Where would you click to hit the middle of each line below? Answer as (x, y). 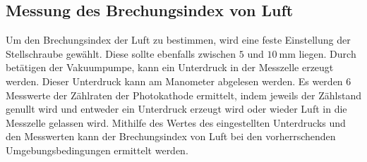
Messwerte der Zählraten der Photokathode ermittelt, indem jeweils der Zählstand (183, 95)
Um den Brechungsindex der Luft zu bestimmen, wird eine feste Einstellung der (178, 40)
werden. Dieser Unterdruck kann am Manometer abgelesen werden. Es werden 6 (179, 81)
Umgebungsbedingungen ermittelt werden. (97, 150)
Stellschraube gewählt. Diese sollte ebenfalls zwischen (121, 53)
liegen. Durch (327, 53)
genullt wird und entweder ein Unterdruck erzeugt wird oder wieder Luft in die (176, 109)
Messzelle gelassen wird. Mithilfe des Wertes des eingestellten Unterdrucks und (176, 122)
